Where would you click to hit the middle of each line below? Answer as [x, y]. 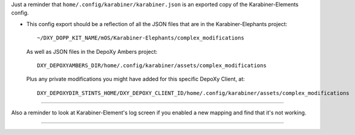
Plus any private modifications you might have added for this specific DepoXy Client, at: [135, 79]
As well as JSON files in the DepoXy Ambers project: [92, 51]
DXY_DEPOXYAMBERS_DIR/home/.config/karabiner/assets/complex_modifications [152, 65]
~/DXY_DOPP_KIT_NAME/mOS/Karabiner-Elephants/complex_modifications [141, 38]
